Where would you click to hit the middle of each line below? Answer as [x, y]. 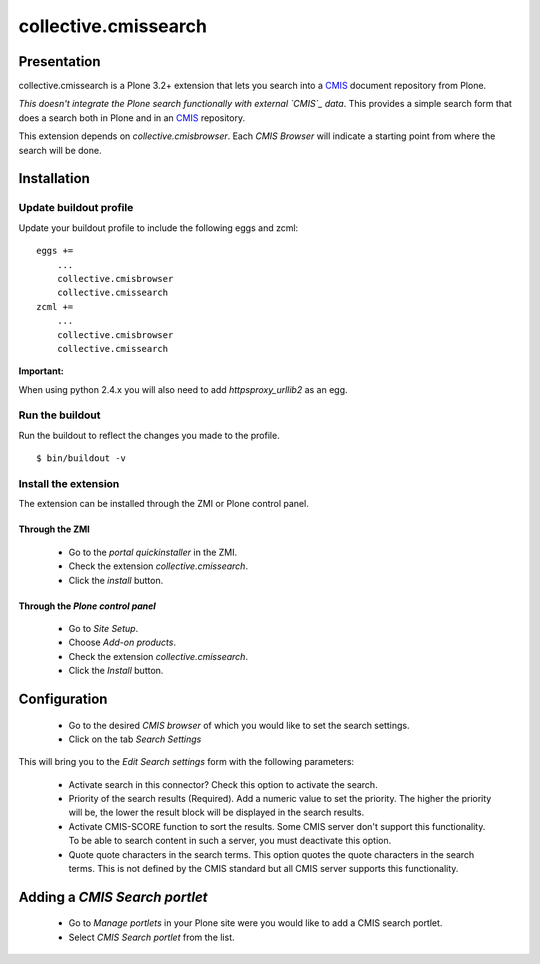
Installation [54, 178]
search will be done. [60, 150]
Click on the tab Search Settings [135, 739]
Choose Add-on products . [122, 642]
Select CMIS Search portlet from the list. [151, 937]
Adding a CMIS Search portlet [113, 896]
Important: [41, 371]
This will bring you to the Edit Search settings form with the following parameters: [186, 762]
